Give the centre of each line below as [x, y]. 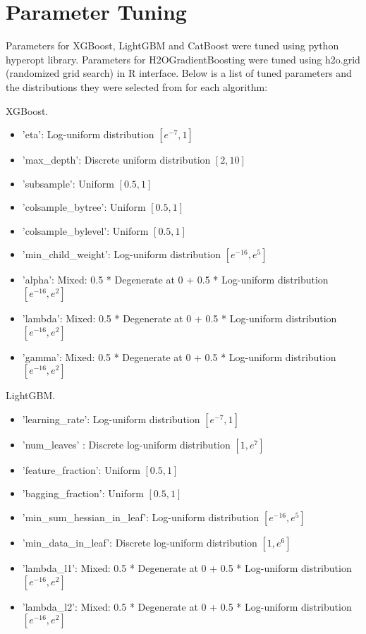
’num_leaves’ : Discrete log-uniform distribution [126, 444]
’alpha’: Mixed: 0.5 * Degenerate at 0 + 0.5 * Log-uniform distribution [175, 280]
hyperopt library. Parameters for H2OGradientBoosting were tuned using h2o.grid [183, 59]
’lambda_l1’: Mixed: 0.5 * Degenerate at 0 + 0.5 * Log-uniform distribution [187, 568]
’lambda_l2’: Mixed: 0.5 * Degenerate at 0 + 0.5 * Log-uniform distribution [187, 606]
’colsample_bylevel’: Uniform [85, 230]
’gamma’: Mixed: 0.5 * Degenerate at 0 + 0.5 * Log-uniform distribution [179, 356]
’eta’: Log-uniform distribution [88, 134]
